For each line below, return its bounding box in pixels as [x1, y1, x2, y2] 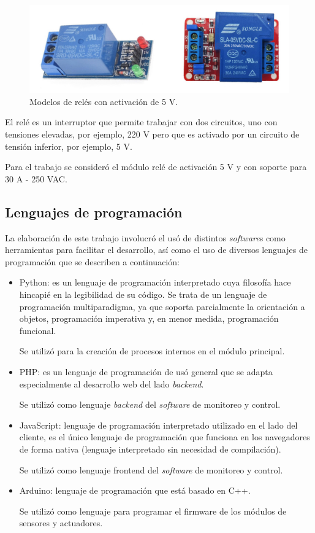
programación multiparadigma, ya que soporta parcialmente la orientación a [19, 300, 305, 313]
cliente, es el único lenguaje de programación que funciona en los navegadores [19, 430, 310, 443]
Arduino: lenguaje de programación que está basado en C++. [19, 484, 251, 497]
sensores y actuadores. [19, 516, 103, 529]
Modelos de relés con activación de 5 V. [29, 95, 178, 107]
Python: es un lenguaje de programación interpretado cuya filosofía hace [19, 276, 291, 289]
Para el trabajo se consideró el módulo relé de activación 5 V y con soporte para [5, 160, 307, 173]
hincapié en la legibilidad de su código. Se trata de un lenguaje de [19, 288, 267, 300]
